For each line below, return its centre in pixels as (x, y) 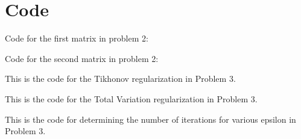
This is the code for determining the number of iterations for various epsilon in (150, 119)
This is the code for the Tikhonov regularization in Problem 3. (120, 79)
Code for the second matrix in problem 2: (82, 58)
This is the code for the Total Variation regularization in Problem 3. (131, 98)
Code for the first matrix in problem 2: (77, 38)
